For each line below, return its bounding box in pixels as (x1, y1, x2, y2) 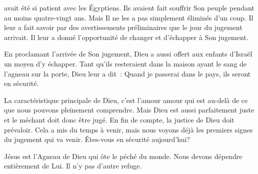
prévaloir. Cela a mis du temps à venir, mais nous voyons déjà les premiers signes (4, 124, 253, 134)
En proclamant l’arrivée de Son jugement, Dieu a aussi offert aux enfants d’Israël (4, 48, 252, 59)
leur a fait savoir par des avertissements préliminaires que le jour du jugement (4, 22, 242, 32)
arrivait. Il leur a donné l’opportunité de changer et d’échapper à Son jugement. (4, 31, 248, 42)
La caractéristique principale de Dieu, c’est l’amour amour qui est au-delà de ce (4, 94, 248, 105)
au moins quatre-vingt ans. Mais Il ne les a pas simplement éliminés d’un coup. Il (4, 12, 253, 22)
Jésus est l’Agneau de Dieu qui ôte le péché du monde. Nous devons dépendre (4, 150, 242, 161)
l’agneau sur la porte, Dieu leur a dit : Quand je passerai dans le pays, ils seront (4, 68, 251, 78)
